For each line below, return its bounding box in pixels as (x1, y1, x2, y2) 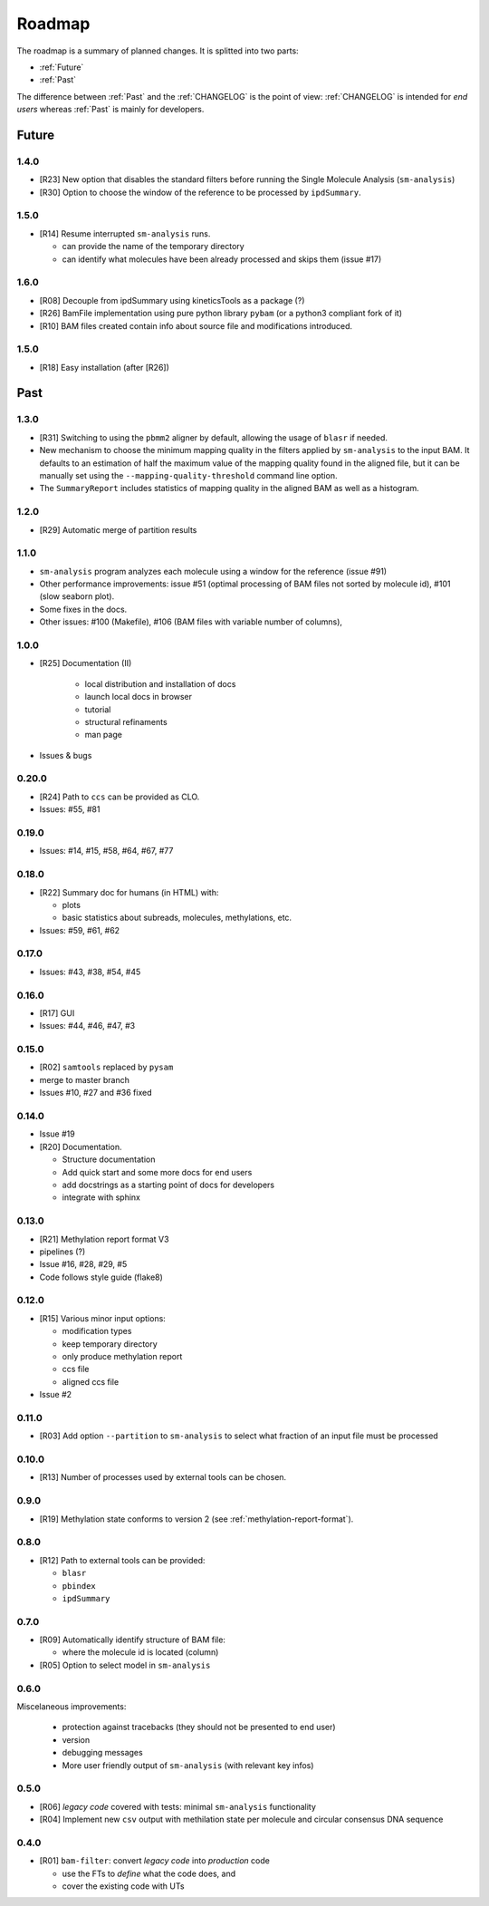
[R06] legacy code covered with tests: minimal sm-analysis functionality (39, 1801, 317, 1812)
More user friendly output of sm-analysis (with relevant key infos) (62, 1759, 314, 1771)
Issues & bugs (39, 750, 92, 760)
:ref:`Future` (39, 62, 84, 73)
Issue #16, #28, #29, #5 (39, 1259, 128, 1270)
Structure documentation (62, 1154, 156, 1165)
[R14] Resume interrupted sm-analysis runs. (39, 227, 211, 239)
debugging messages (62, 1747, 144, 1758)
